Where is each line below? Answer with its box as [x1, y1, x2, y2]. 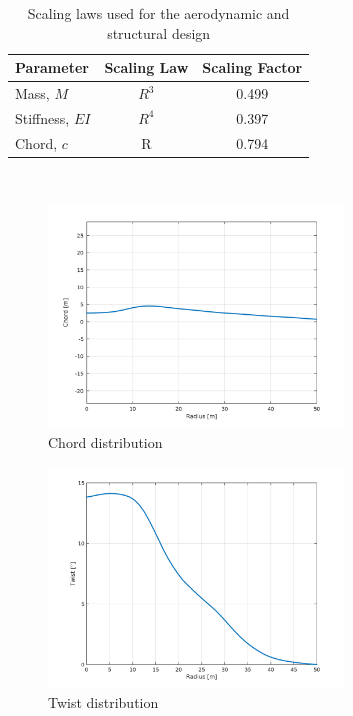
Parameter [15, 57, 89, 78]
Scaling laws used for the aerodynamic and [27, 3, 290, 23]
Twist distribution [48, 692, 159, 713]
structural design [107, 22, 211, 43]
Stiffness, [15, 107, 70, 128]
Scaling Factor [202, 57, 303, 78]
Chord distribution [48, 431, 163, 452]
